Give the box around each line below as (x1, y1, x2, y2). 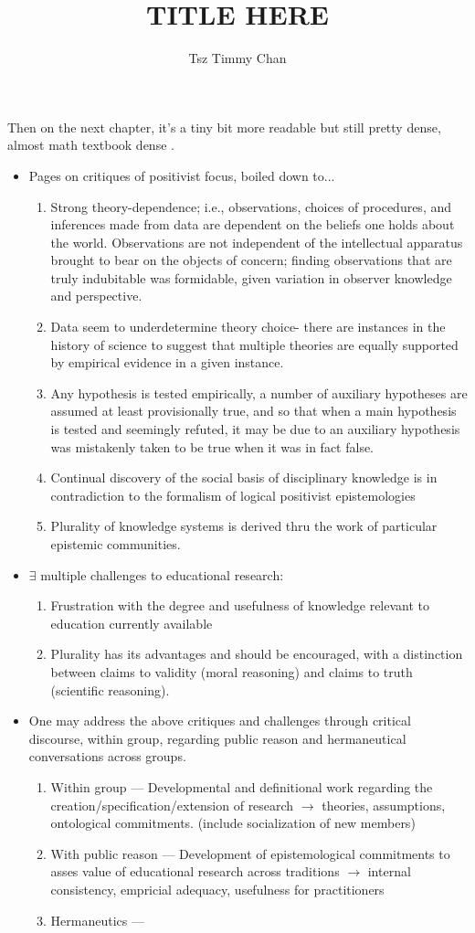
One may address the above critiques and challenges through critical (28, 711, 411, 730)
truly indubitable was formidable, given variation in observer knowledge (50, 268, 452, 287)
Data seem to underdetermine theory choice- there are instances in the (50, 317, 446, 336)
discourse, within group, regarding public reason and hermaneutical (28, 728, 406, 747)
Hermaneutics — (50, 910, 144, 929)
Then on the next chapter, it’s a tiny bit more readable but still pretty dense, (7, 117, 441, 136)
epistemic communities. (50, 535, 181, 553)
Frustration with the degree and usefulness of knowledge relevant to (50, 596, 430, 615)
